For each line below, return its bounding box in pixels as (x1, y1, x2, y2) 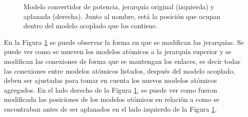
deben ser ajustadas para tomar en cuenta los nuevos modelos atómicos (4, 75, 217, 85)
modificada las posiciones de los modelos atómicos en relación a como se (4, 94, 220, 104)
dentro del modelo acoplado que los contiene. (23, 20, 158, 31)
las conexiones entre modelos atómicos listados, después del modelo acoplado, (4, 65, 235, 76)
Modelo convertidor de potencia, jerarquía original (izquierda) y (23, 1, 214, 11)
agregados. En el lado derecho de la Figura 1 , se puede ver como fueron (4, 84, 217, 95)
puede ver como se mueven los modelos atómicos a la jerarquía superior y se (4, 46, 231, 57)
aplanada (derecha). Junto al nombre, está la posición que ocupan (23, 11, 221, 21)
